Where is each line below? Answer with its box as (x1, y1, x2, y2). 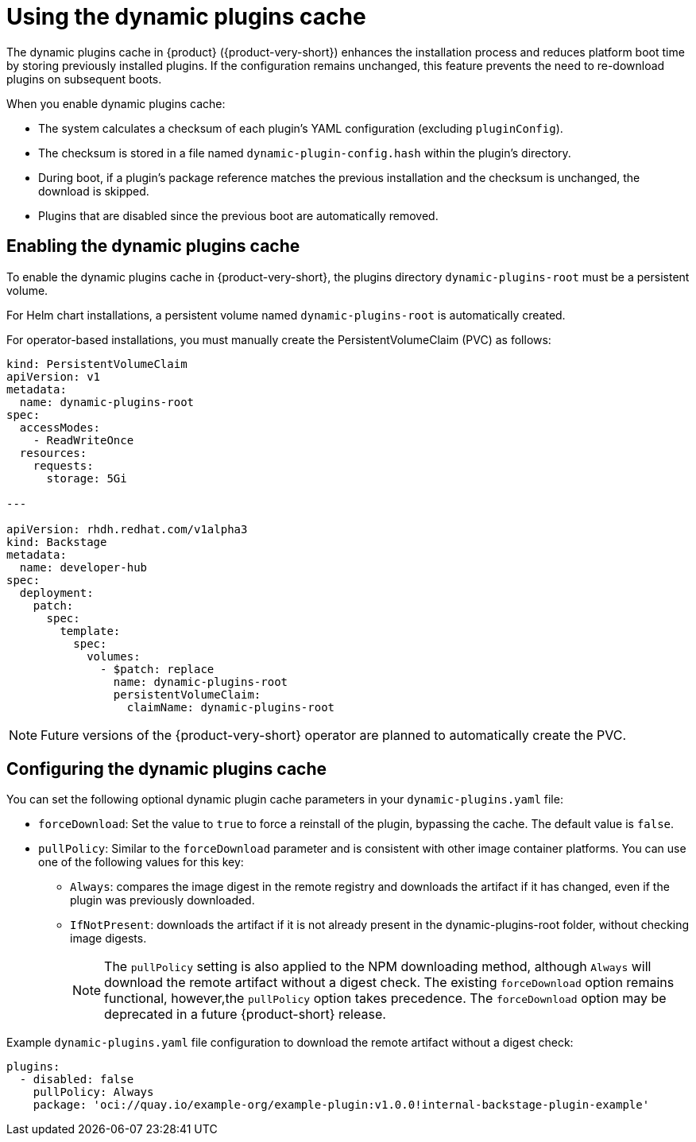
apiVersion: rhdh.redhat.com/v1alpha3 (6, 522, 248, 536)
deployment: (19, 586, 94, 599)
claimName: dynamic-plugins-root (126, 700, 335, 714)
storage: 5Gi (46, 471, 127, 485)
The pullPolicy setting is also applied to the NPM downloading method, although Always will (104, 958, 652, 975)
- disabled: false (19, 1073, 134, 1086)
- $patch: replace (100, 662, 215, 676)
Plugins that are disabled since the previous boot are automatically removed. (38, 208, 439, 223)
